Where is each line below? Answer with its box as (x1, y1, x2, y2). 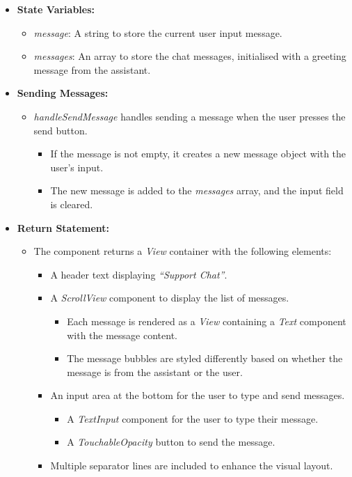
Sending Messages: (17, 86, 109, 100)
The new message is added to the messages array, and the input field (50, 183, 344, 198)
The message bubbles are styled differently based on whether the (67, 351, 343, 366)
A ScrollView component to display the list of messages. (50, 290, 289, 305)
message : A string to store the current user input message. (33, 25, 282, 40)
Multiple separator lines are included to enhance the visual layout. (50, 458, 333, 473)
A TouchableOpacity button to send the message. (67, 435, 275, 449)
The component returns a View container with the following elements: (33, 244, 332, 258)
